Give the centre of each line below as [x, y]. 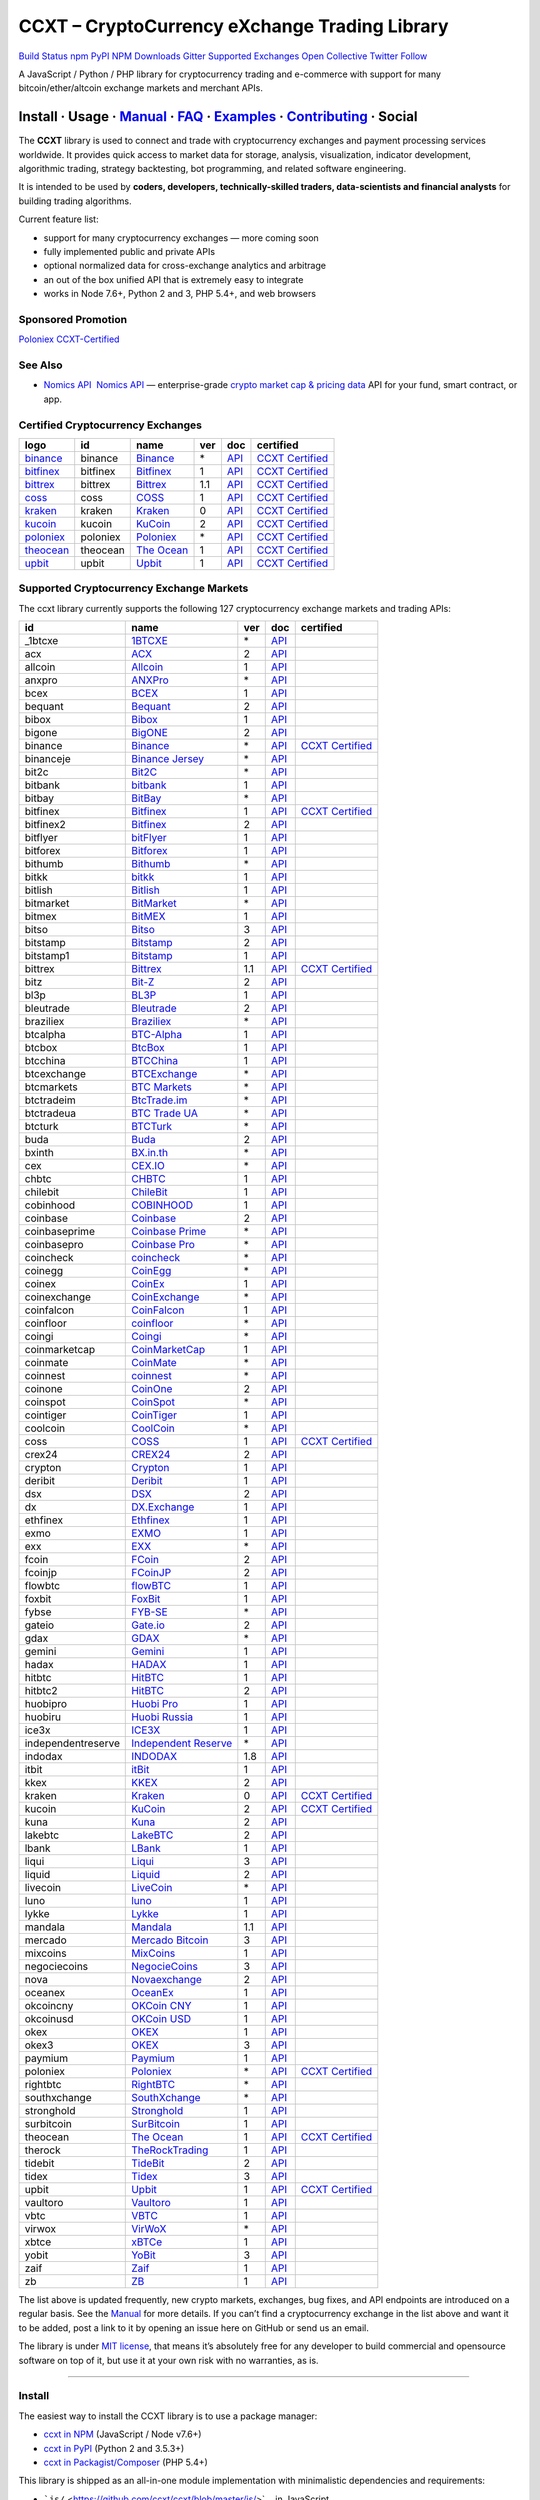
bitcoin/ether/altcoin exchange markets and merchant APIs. [141, 88]
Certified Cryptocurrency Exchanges [110, 425]
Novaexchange [166, 1980]
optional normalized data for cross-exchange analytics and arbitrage [185, 266]
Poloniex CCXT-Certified [69, 339]
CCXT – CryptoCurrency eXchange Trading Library [233, 26]
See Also [40, 365]
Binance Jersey [168, 759]
